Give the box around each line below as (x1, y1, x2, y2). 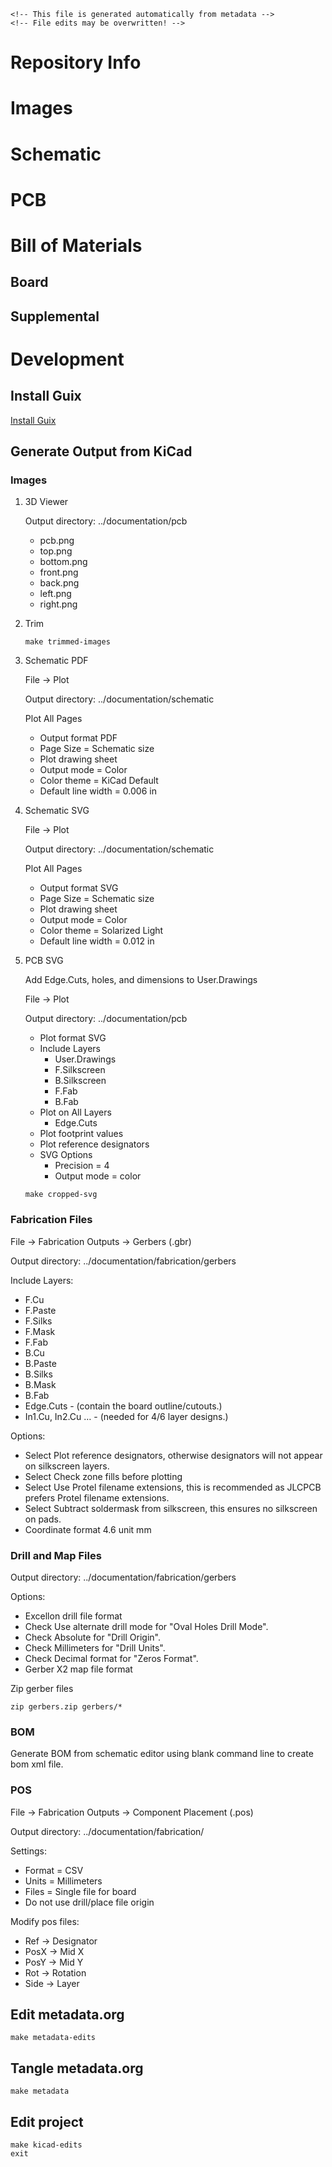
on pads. (24, 1513, 62, 1525)
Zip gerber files (10, 1683, 74, 1694)
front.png (39, 566, 79, 579)
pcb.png (39, 535, 75, 547)
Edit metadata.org (10, 2006, 125, 2023)
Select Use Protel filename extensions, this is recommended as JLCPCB (24, 1481, 322, 1493)
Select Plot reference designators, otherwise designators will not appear (24, 1449, 323, 1461)
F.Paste (24, 1304, 57, 1316)
